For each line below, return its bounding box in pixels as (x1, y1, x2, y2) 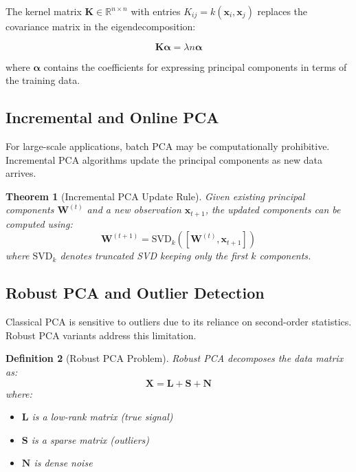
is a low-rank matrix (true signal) (32, 409, 173, 424)
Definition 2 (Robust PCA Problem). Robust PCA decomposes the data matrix (5, 351, 344, 365)
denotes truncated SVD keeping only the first (60, 248, 248, 263)
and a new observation (87, 202, 181, 217)
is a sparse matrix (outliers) (31, 432, 150, 447)
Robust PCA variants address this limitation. (5, 328, 197, 342)
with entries (131, 4, 181, 18)
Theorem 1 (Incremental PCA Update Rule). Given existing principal (5, 189, 305, 203)
